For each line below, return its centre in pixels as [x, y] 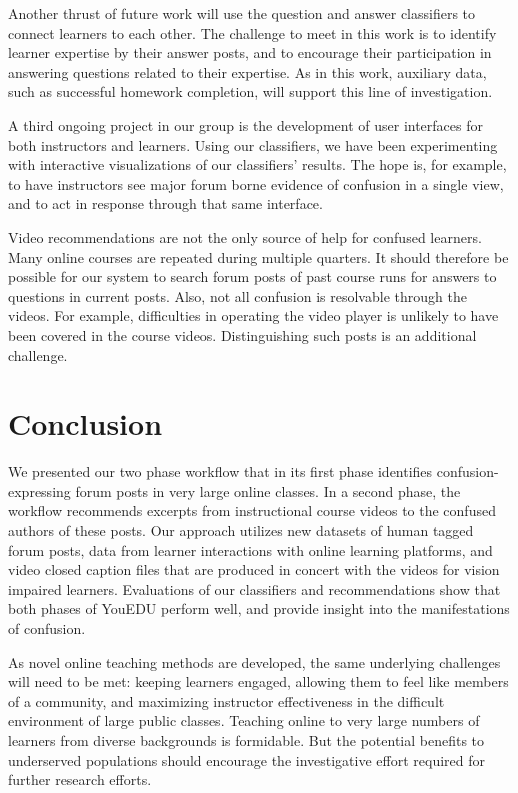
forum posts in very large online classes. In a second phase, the [268, 490]
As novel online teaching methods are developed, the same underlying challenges [254, 661]
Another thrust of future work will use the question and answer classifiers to [242, 13]
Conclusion [85, 423]
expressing [39, 490]
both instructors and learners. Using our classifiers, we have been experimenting [253, 144]
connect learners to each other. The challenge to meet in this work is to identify [252, 32]
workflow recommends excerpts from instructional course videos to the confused [252, 510]
